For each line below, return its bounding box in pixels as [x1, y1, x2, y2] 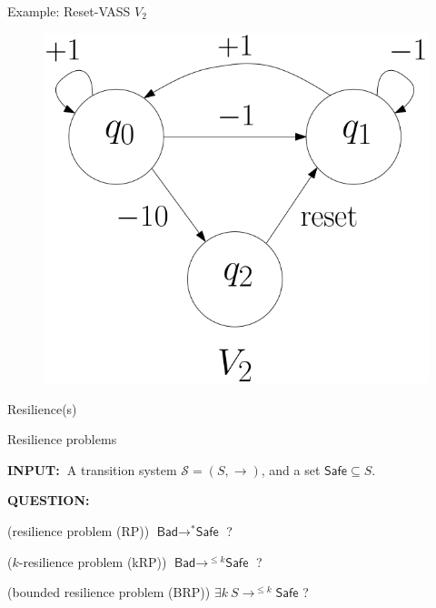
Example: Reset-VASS [7, 2, 131, 20]
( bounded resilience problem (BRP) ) [7, 583, 211, 602]
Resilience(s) [7, 399, 77, 418]
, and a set [261, 460, 321, 479]
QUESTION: [7, 491, 90, 510]
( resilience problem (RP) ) [7, 522, 150, 541]
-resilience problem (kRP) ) [18, 552, 167, 571]
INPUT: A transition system [7, 460, 177, 479]
